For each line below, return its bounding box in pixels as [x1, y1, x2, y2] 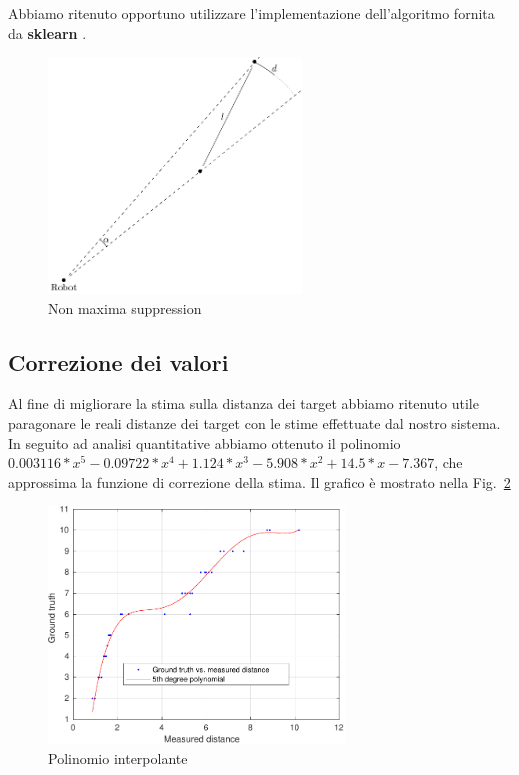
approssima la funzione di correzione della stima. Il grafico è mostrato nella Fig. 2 [8, 471, 511, 492]
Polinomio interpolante [48, 747, 188, 768]
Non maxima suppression [48, 297, 202, 318]
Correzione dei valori [8, 346, 229, 377]
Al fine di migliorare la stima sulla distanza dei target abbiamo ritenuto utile [8, 393, 479, 414]
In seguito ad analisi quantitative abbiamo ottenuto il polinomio [8, 432, 401, 453]
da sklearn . [8, 22, 87, 43]
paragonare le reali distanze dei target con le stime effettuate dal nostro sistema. [8, 413, 501, 434]
